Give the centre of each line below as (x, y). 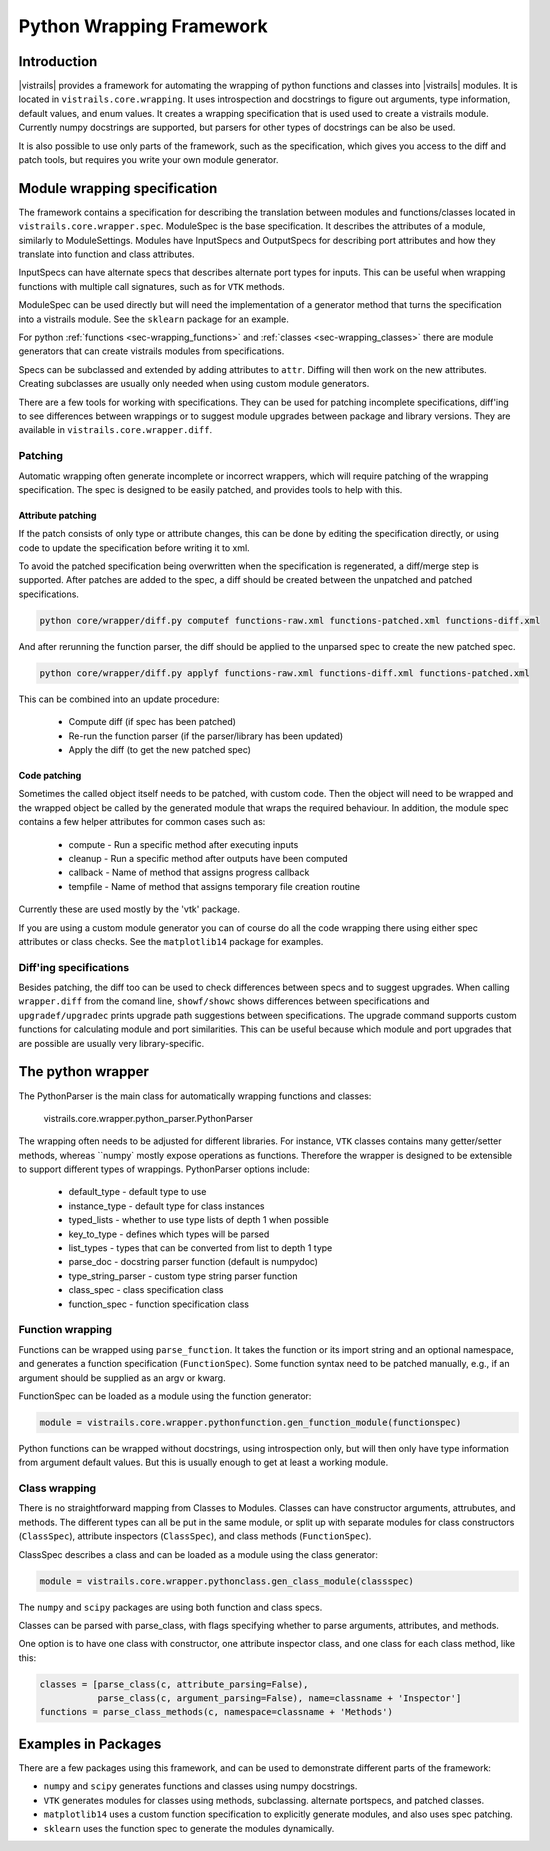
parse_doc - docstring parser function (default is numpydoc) (193, 1262)
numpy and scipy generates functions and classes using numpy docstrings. (200, 1786)
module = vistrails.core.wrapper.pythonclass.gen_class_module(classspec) (227, 1581)
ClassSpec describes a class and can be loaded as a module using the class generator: (198, 1554)
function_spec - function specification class (159, 1304)
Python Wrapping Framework (143, 26)
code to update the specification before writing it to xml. (134, 547)
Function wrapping (65, 1330)
